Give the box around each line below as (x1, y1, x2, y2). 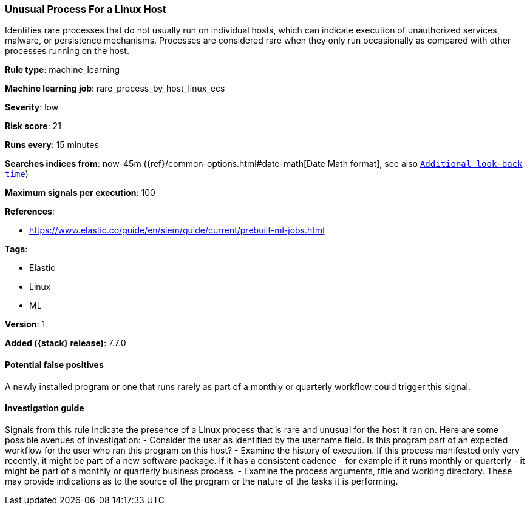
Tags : (5, 244, 28, 255)
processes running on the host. (5, 45, 129, 56)
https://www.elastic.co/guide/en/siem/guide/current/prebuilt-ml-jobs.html (29, 225, 325, 236)
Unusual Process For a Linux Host (5, 3, 166, 15)
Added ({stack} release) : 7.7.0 (5, 338, 126, 349)
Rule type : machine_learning (5, 64, 120, 75)
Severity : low (5, 102, 59, 113)
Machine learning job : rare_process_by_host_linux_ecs (5, 83, 225, 94)
